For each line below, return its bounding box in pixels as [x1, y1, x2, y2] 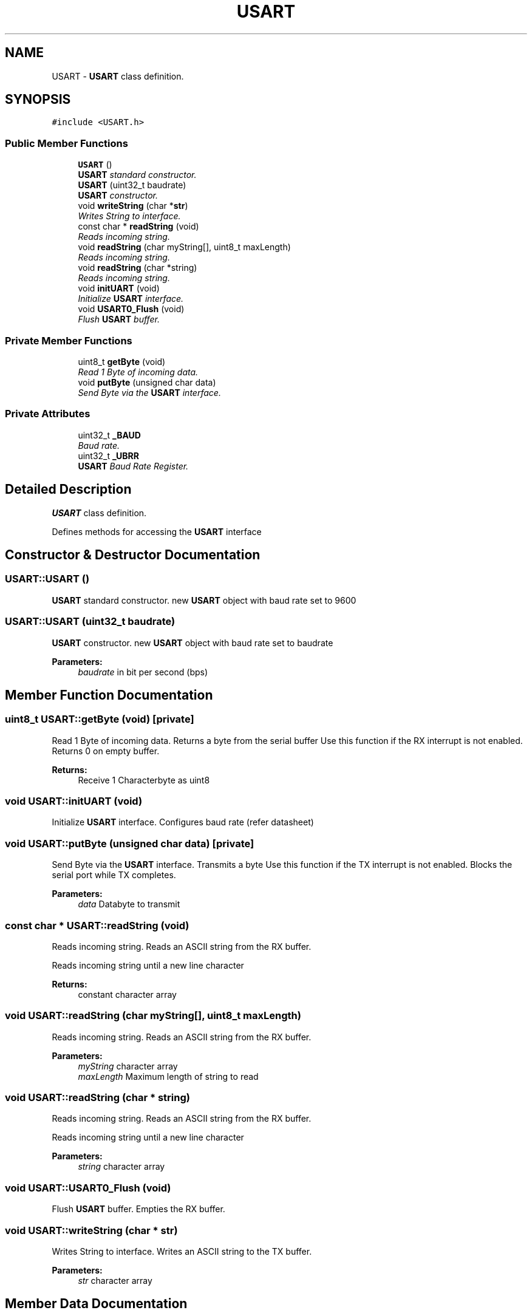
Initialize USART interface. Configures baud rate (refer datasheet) [52, 817, 314, 828]
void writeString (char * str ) [78, 200, 188, 211]
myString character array [78, 1060, 178, 1071]
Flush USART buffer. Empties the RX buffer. [52, 1204, 225, 1215]
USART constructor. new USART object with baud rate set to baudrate [52, 637, 333, 648]
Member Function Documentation [5, 687, 213, 703]
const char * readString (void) [78, 221, 199, 232]
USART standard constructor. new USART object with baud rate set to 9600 [52, 595, 356, 605]
